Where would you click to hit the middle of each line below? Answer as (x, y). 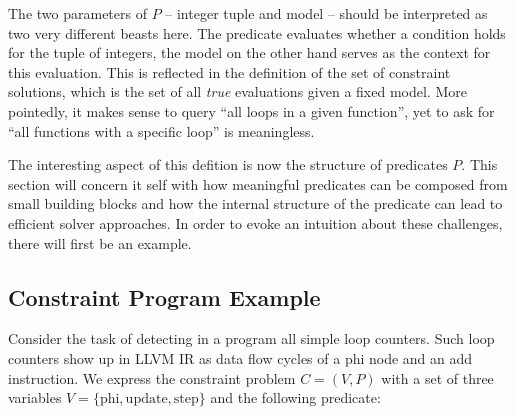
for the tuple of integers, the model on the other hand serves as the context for (249, 52)
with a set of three (437, 377)
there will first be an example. (100, 242)
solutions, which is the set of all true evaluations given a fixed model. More (237, 91)
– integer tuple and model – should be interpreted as (326, 13)
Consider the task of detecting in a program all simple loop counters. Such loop (251, 338)
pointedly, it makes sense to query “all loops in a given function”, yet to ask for (251, 110)
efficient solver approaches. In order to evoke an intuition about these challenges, (255, 222)
